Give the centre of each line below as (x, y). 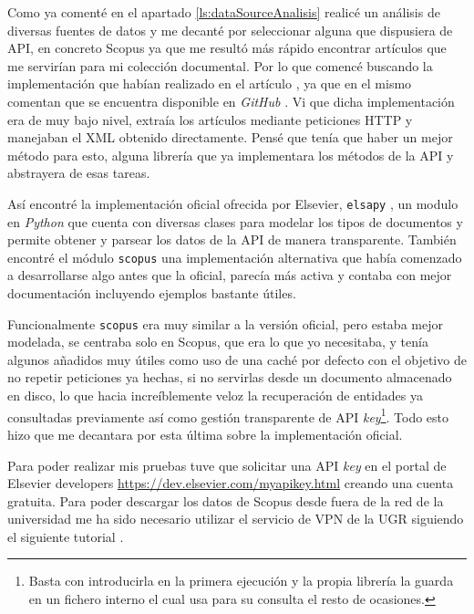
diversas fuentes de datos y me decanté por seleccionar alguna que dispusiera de (230, 30)
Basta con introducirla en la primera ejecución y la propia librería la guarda (241, 581)
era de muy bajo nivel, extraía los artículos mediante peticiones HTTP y (210, 119)
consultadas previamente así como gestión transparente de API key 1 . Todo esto (228, 415)
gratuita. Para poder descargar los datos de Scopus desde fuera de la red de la (226, 500)
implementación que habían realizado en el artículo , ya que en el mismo (210, 83)
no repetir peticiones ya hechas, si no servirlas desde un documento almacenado (230, 377)
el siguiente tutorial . (66, 536)
